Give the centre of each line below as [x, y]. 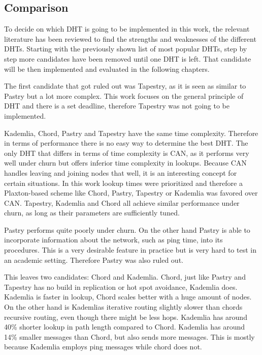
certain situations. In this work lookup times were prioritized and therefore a [123, 183]
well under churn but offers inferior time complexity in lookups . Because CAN [125, 163]
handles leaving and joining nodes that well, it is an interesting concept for [121, 172]
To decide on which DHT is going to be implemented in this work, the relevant [127, 29]
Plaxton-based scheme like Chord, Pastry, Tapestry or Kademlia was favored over [131, 193]
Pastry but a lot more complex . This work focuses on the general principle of [124, 95]
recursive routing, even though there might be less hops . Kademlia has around [126, 317]
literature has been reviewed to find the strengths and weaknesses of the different [130, 38]
